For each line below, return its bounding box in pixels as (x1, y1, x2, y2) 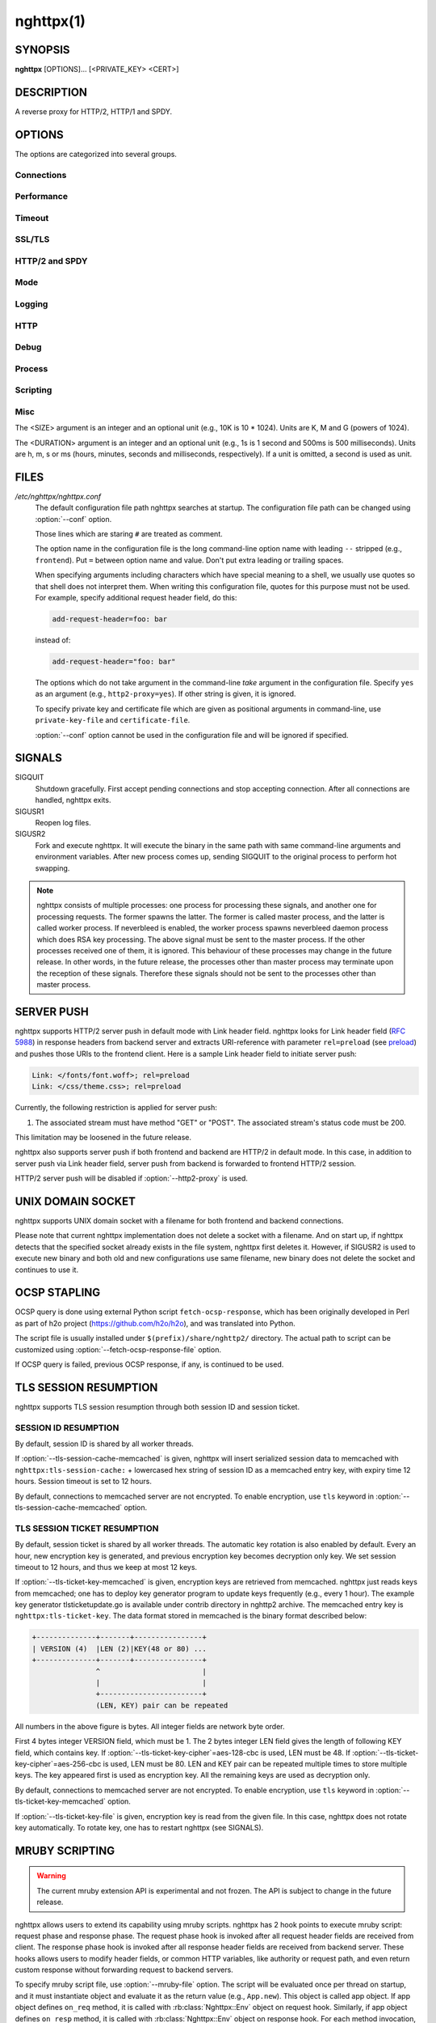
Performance (15, 191, 69, 202)
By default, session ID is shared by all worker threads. (15, 1439, 194, 1448)
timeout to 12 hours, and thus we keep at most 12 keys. (15, 1562, 198, 1571)
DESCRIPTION (15, 85, 88, 99)
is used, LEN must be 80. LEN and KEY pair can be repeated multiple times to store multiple (103, 1758, 408, 1768)
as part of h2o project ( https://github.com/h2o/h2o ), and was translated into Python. (15, 1318, 296, 1328)
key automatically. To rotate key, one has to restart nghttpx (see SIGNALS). (15, 1822, 264, 1832)
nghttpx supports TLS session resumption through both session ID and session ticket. (15, 1402, 300, 1411)
